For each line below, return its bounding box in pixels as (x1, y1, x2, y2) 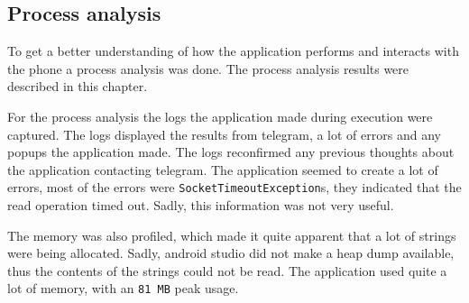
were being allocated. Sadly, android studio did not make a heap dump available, (7, 243, 455, 262)
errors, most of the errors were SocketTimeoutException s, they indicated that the (7, 178, 462, 197)
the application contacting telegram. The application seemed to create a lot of (7, 160, 438, 179)
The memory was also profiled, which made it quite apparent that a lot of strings (7, 225, 456, 244)
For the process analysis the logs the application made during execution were (7, 106, 433, 125)
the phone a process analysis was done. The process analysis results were (7, 59, 409, 78)
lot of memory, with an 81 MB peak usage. (7, 279, 239, 298)
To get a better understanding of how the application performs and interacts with (7, 41, 459, 60)
